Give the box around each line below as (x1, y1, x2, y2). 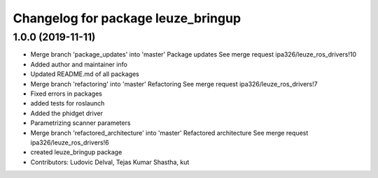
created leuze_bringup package (30, 148, 122, 156)
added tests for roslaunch (30, 99, 105, 107)
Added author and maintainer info (30, 60, 127, 68)
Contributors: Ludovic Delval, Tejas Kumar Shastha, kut (30, 158, 190, 166)
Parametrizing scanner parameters (30, 119, 131, 127)
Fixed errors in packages (30, 89, 103, 98)
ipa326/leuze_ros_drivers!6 (30, 138, 109, 147)
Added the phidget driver (30, 109, 103, 117)
